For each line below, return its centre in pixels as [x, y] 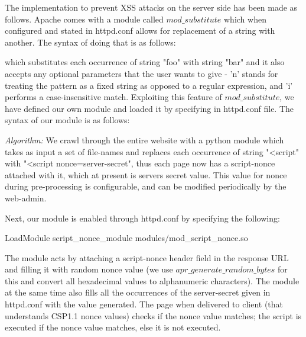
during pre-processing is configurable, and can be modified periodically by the [146, 186]
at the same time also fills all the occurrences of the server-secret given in [138, 292]
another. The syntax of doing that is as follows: [90, 42]
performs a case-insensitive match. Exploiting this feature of [113, 97]
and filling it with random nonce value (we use [89, 269]
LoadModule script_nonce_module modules [85, 238]
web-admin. [26, 198]
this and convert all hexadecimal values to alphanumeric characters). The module [152, 280]
